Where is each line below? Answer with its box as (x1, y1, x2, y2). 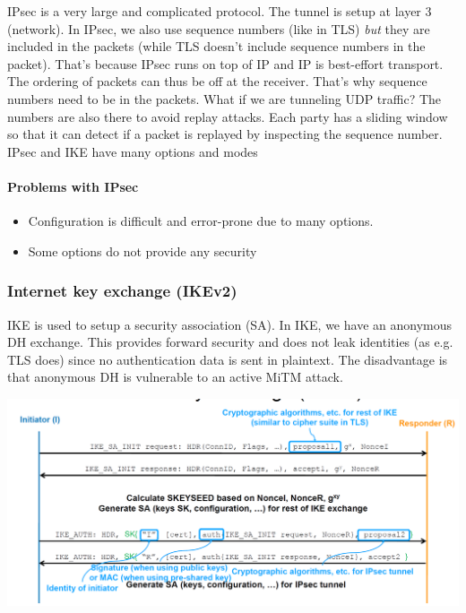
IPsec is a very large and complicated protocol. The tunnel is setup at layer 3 (7, 2, 432, 20)
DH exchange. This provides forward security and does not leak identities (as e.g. (7, 332, 453, 351)
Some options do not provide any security (28, 241, 257, 260)
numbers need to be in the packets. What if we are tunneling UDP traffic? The (7, 89, 442, 108)
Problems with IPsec (7, 177, 139, 195)
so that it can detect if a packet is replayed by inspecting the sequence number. (7, 125, 443, 143)
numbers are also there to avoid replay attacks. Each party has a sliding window (7, 107, 448, 125)
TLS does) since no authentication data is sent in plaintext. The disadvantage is (7, 350, 448, 368)
